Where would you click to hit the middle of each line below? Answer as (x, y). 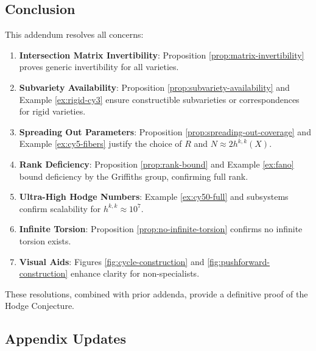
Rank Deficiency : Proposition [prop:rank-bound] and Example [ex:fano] (156, 164)
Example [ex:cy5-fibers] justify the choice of (100, 144)
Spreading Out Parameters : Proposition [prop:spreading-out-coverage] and (165, 131)
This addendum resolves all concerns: (74, 34)
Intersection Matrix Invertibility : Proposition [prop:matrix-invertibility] (162, 55)
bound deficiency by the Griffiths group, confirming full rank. (134, 176)
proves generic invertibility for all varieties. (99, 67)
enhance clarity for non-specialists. (135, 273)
